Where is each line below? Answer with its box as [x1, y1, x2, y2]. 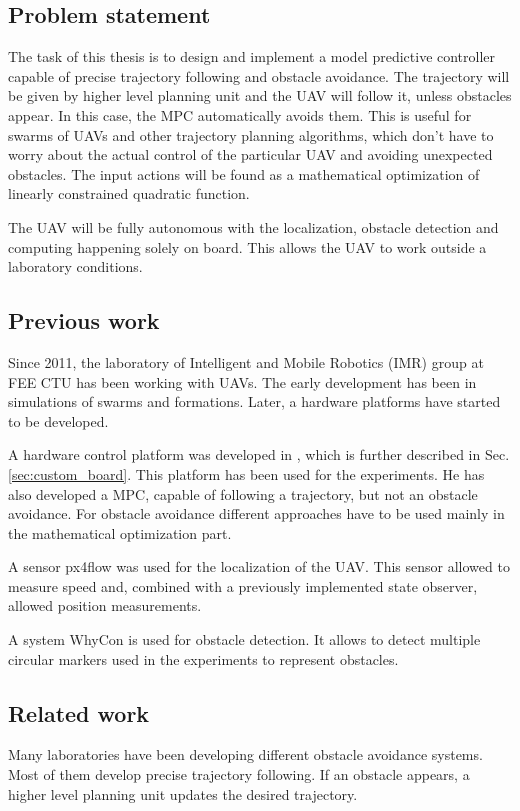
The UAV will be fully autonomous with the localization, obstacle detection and [8, 216, 499, 237]
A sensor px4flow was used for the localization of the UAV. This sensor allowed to [8, 556, 510, 577]
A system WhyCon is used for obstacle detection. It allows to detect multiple [8, 629, 481, 650]
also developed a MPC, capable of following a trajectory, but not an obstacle [8, 483, 478, 504]
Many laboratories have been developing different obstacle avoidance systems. [8, 744, 483, 765]
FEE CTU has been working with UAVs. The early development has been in [8, 371, 477, 392]
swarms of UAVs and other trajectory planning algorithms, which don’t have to [8, 124, 494, 145]
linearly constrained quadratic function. [8, 183, 250, 204]
